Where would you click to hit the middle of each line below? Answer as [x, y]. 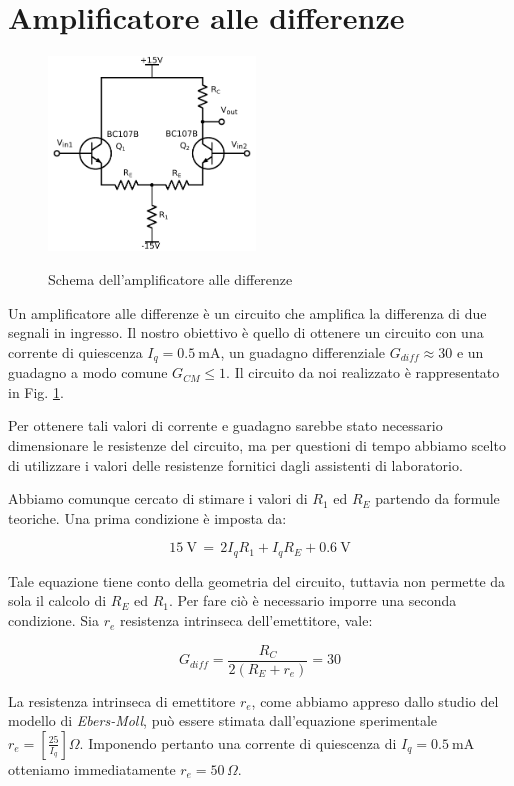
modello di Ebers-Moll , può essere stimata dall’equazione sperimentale [223, 720]
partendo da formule [437, 498]
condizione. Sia [54, 620]
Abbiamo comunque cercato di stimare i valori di [158, 498]
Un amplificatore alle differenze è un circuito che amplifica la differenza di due [247, 312]
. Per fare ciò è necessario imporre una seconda [313, 600]
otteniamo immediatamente [92, 768]
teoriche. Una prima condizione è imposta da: [147, 517]
